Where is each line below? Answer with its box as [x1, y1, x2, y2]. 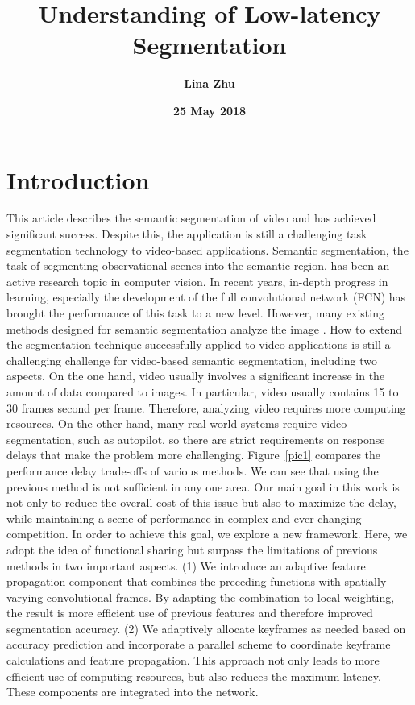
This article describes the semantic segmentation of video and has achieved [6, 209, 376, 226]
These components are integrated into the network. [6, 683, 259, 700]
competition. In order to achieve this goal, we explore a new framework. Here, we [6, 525, 408, 542]
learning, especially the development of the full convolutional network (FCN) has [6, 288, 406, 305]
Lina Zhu [184, 75, 235, 92]
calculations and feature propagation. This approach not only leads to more [6, 652, 380, 669]
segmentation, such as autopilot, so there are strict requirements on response [6, 430, 385, 447]
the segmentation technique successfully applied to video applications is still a [6, 336, 391, 353]
